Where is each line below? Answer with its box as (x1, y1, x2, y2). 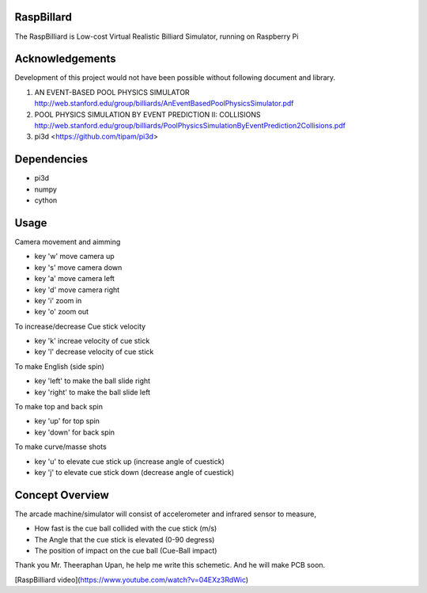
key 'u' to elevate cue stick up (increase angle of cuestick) (34, 456, 225, 466)
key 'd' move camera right (34, 285, 120, 295)
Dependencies (14, 153, 89, 166)
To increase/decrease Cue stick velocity (14, 321, 146, 331)
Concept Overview (14, 488, 110, 502)
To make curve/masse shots (14, 442, 107, 451)
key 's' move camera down (34, 262, 123, 272)
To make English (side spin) (14, 361, 104, 371)
